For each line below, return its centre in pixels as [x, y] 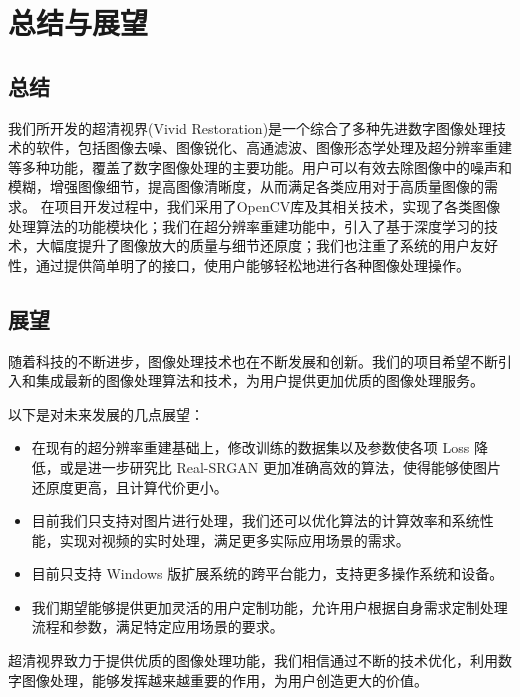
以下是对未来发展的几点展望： [106, 413]
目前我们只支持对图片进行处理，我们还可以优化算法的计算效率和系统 [255, 520]
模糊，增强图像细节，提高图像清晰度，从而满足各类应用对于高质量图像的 [246, 186]
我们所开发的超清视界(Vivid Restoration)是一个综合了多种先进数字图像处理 [250, 127]
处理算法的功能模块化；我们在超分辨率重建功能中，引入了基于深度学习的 [246, 225]
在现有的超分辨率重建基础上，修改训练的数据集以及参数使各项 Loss [250, 447]
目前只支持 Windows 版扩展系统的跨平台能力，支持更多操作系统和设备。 [267, 573]
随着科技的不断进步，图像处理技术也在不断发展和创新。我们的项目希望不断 [253, 360]
